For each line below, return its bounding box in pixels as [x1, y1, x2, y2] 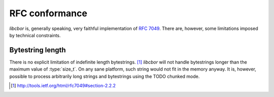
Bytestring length [9, 46, 66, 54]
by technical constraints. [9, 32, 61, 38]
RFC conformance [9, 8, 87, 19]
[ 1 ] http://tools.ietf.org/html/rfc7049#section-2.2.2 [11, 83, 116, 89]
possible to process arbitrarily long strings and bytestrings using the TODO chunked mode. [9, 73, 200, 79]
